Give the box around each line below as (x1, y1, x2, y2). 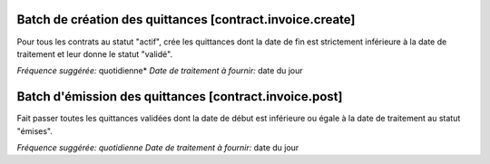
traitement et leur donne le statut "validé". (16, 48, 172, 59)
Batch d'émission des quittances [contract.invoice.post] (16, 89, 343, 104)
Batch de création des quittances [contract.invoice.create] (16, 12, 356, 27)
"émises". (16, 125, 54, 136)
